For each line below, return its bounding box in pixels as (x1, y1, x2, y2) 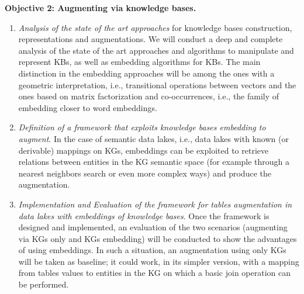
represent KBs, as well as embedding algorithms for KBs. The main (18, 56, 261, 68)
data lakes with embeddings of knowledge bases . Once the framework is (18, 209, 270, 222)
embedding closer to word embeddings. (18, 101, 157, 113)
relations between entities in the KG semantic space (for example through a (18, 155, 290, 168)
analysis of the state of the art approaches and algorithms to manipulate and (18, 44, 294, 56)
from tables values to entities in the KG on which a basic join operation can (18, 267, 291, 279)
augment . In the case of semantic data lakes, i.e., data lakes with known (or (18, 132, 289, 144)
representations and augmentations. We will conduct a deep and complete (18, 33, 283, 45)
